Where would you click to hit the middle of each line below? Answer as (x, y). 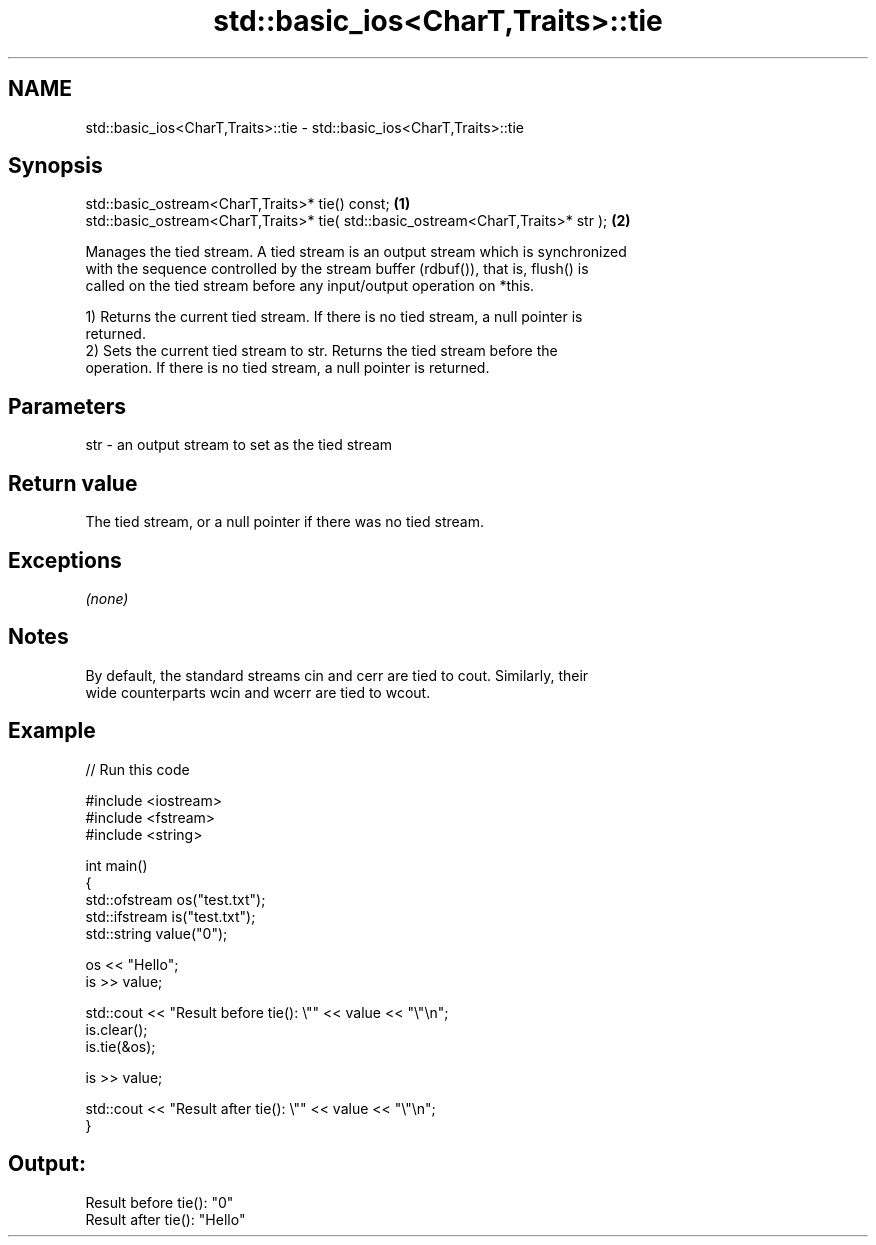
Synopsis (55, 166)
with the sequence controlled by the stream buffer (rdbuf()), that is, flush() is (337, 269)
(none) (107, 598)
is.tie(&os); (120, 1046)
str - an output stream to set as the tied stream (239, 445)
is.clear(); (116, 1029)
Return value (73, 483)
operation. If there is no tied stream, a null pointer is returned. (287, 368)
